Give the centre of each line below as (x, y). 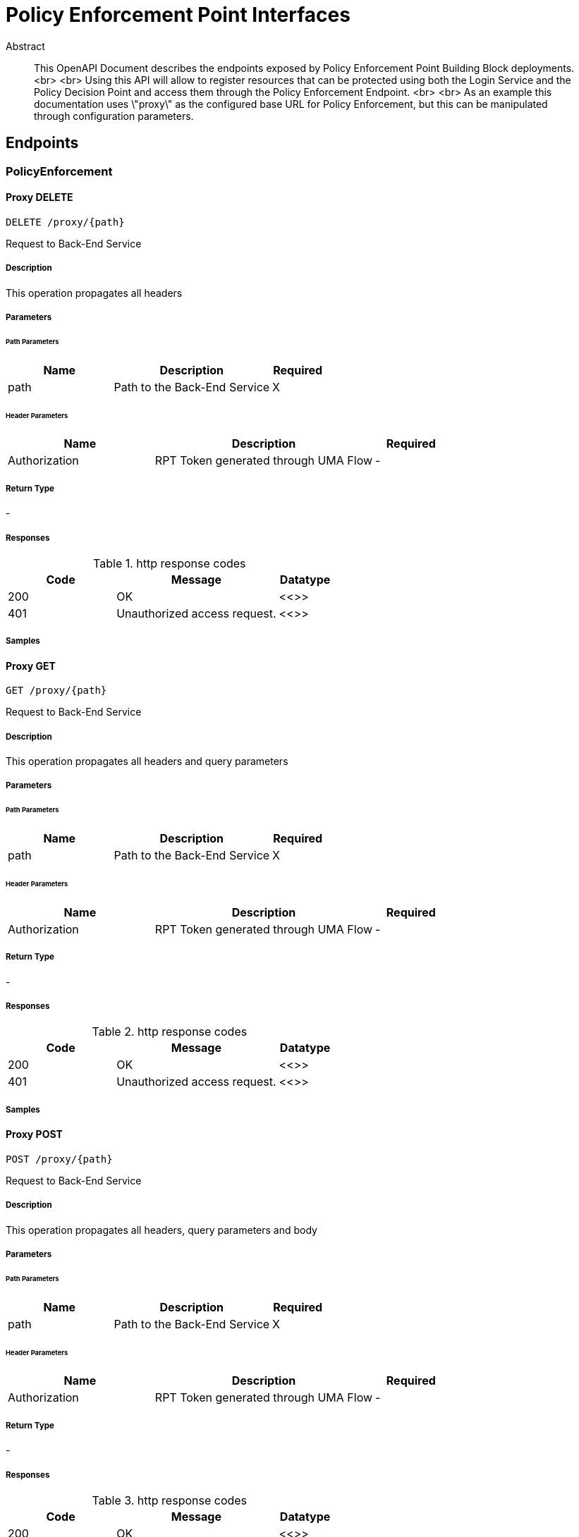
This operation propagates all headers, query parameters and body (161, 1230)
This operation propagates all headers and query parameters (147, 761)
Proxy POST (34, 1134)
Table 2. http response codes (170, 1032)
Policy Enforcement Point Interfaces (178, 15)
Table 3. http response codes (170, 1500)
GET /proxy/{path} (56, 691)
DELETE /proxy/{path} (65, 222)
